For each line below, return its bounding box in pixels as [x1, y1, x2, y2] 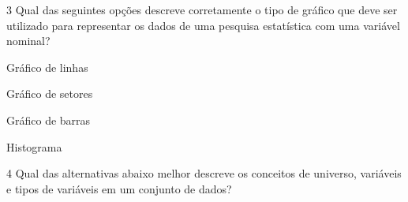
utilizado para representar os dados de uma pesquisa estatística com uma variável [6, 17, 400, 33]
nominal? [6, 32, 51, 49]
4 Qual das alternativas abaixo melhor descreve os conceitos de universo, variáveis [6, 165, 402, 181]
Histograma [6, 138, 62, 155]
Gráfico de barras [6, 111, 91, 128]
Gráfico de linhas [6, 58, 88, 75]
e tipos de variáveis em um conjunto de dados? [6, 180, 232, 196]
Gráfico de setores [6, 85, 93, 102]
